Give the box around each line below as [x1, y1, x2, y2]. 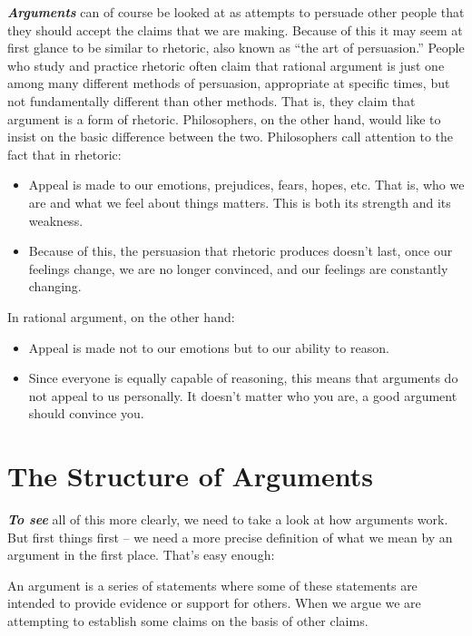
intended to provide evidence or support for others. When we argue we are [7, 593, 421, 612]
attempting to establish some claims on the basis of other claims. [7, 611, 369, 630]
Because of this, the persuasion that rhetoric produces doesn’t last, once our [28, 241, 453, 260]
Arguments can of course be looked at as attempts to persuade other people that [7, 3, 465, 21]
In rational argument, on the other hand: [7, 307, 235, 326]
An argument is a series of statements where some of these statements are [7, 575, 418, 594]
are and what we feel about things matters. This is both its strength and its [28, 192, 451, 211]
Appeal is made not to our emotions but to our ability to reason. [28, 338, 389, 357]
